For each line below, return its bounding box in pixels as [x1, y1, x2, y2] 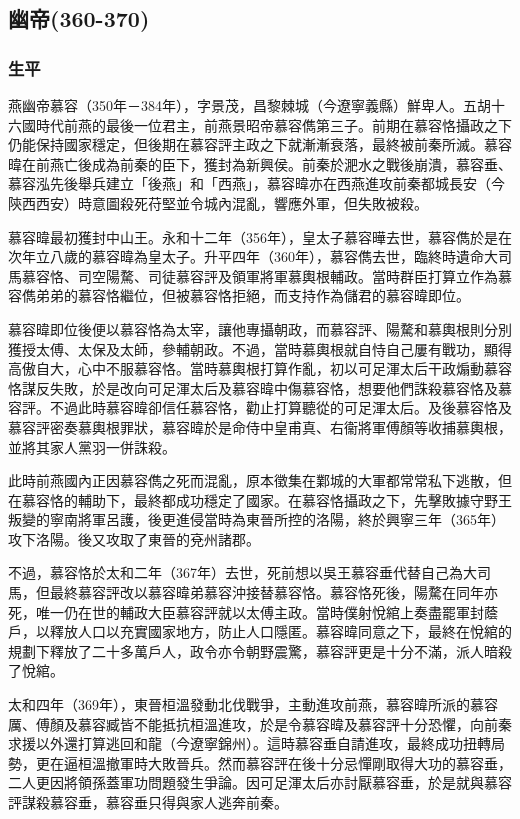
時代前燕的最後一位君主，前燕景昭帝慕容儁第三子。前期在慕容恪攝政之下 [35, 114, 512, 135]
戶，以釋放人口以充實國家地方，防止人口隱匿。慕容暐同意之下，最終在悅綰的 [8, 621, 512, 642]
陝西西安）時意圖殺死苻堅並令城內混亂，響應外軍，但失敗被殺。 [8, 192, 428, 213]
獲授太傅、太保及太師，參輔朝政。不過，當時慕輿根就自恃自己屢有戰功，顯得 [8, 338, 512, 359]
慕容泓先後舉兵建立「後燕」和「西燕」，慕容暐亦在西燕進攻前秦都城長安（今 [8, 173, 505, 194]
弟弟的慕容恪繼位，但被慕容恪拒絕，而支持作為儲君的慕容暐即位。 [35, 285, 470, 306]
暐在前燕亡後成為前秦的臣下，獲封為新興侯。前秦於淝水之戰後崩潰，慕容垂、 [8, 153, 512, 174]
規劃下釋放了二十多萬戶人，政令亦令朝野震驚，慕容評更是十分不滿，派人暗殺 [8, 640, 512, 661]
